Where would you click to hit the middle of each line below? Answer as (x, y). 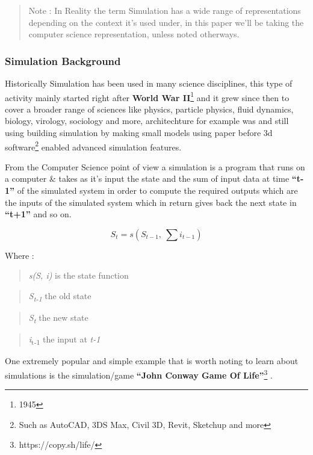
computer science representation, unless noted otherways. (134, 34)
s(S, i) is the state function (79, 275)
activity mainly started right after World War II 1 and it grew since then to (147, 96)
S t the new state (58, 318)
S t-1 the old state (60, 296)
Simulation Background (63, 60)
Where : (20, 255)
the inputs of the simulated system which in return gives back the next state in (151, 202)
